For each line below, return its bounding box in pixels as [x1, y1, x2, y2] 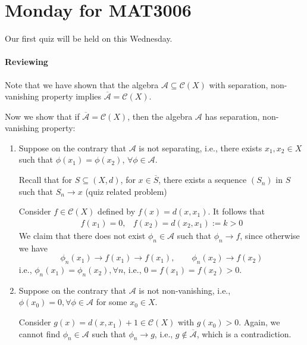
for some [96, 296, 127, 308]
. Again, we [239, 316, 280, 328]
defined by [98, 205, 136, 217]
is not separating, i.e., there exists [139, 141, 262, 154]
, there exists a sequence [158, 173, 247, 186]
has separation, [205, 110, 260, 122]
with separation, [209, 78, 268, 91]
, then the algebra [127, 110, 193, 122]
